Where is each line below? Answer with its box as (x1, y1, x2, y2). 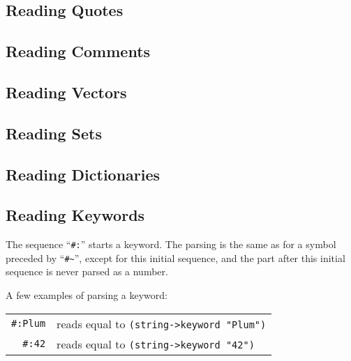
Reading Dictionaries (6, 163, 160, 185)
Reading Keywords (6, 204, 145, 226)
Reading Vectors (6, 81, 127, 102)
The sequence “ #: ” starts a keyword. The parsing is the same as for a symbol (6, 237, 336, 252)
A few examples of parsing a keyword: (6, 288, 167, 302)
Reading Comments (6, 40, 151, 62)
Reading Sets (6, 122, 102, 144)
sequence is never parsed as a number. (6, 264, 168, 279)
